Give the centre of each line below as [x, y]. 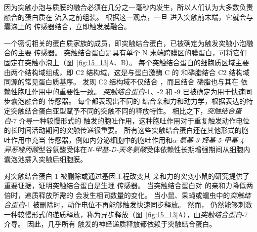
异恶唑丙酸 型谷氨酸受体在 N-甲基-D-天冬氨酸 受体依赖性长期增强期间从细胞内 [127, 149]
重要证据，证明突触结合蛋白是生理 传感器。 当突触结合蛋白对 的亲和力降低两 [128, 185]
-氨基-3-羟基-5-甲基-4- [212, 139]
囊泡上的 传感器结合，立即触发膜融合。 [67, 26]
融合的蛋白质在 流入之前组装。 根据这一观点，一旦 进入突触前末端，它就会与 [128, 17]
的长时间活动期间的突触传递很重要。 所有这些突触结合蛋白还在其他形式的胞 [126, 130]
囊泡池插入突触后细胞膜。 [45, 159]
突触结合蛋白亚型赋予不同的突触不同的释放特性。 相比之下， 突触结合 [123, 110]
